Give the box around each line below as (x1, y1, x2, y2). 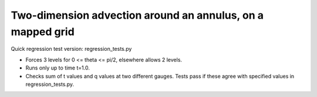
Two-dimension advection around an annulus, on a (11, 9, 264, 22)
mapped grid (11, 25, 75, 38)
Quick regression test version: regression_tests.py (11, 46, 132, 53)
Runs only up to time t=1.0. (25, 64, 90, 71)
